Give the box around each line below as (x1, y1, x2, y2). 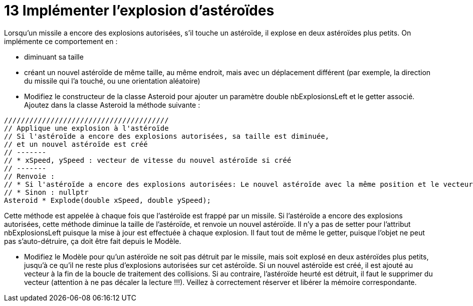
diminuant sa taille (24, 52, 84, 61)
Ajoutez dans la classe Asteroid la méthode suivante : (24, 100, 200, 109)
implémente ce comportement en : (4, 37, 118, 46)
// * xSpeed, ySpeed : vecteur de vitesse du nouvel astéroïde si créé (4, 156, 292, 164)
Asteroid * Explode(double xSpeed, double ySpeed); (4, 196, 211, 204)
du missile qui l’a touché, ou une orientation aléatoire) (24, 76, 200, 85)
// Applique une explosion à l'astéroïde (4, 124, 169, 132)
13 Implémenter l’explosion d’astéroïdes (4, 2, 275, 19)
